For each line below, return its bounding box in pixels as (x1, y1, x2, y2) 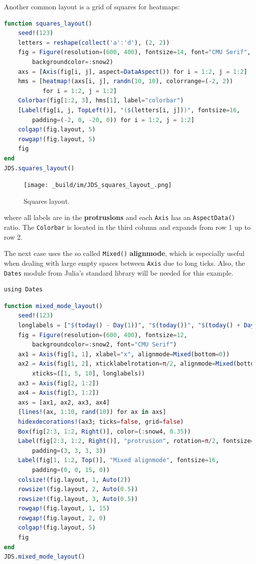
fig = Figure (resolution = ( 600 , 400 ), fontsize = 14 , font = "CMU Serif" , (18, 49, 251, 56)
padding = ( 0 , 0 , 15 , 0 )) (32, 466, 110, 473)
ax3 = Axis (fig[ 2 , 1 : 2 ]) (18, 379, 99, 387)
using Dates (4, 286, 43, 293)
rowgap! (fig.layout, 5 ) (18, 135, 96, 143)
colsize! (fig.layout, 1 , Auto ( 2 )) (18, 476, 131, 483)
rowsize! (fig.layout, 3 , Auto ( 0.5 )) (18, 495, 138, 502)
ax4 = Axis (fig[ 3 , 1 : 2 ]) (18, 389, 99, 397)
